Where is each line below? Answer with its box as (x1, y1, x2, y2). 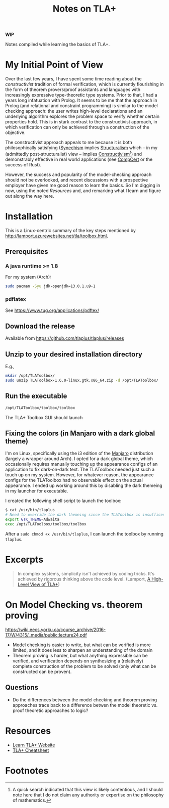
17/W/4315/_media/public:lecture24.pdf (5, 632, 87, 638)
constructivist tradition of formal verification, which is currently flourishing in (5, 81, 164, 87)
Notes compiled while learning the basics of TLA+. (5, 41, 110, 48)
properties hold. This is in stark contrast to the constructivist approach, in (5, 119, 157, 125)
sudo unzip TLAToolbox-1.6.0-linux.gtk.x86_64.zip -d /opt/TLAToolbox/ (5, 378, 158, 383)
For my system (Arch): (5, 274, 51, 280)
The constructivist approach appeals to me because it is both (5, 140, 132, 146)
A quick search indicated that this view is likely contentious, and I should (12, 786, 163, 792)
